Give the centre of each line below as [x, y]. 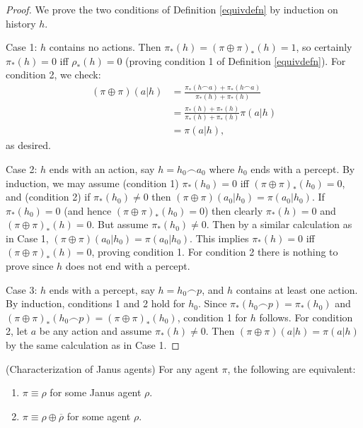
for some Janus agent [96, 392]
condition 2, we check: [53, 75]
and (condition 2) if [48, 197]
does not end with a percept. [128, 266]
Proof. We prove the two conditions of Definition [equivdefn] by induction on [172, 9]
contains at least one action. [297, 289]
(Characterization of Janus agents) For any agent [112, 368]
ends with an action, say [102, 168]
